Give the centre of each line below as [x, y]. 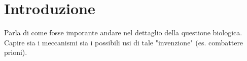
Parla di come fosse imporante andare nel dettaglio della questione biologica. [123, 33]
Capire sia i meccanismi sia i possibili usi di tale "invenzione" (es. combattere [124, 42]
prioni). [16, 52]
